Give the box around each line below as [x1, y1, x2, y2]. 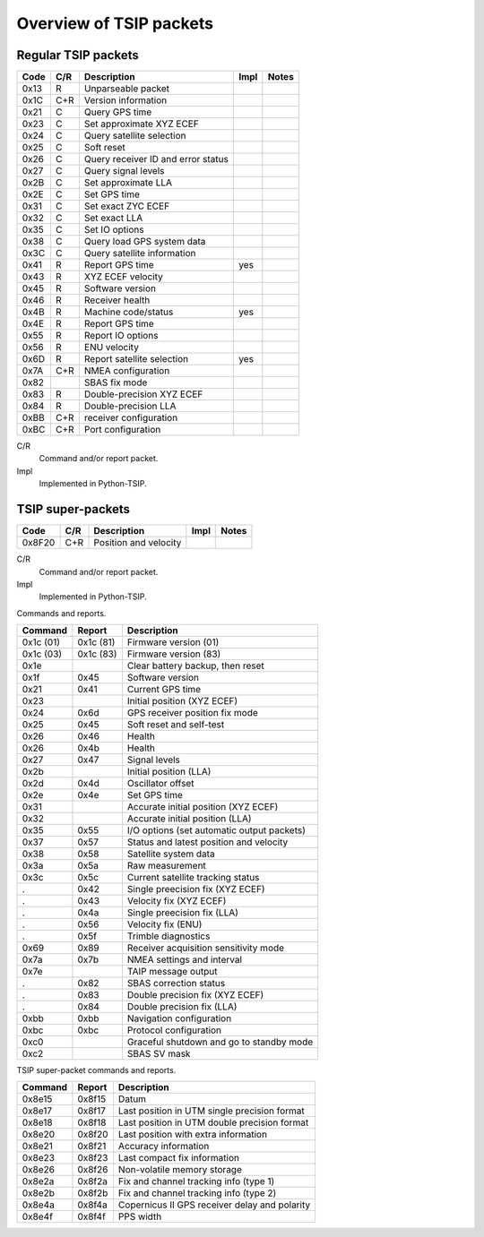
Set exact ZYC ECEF [83, 200, 170, 212]
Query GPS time [83, 106, 152, 118]
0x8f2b [77, 1187, 108, 1199]
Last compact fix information [117, 1152, 239, 1164]
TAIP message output [126, 966, 218, 978]
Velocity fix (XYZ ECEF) [126, 895, 227, 907]
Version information [83, 94, 168, 107]
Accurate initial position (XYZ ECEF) [126, 801, 279, 813]
